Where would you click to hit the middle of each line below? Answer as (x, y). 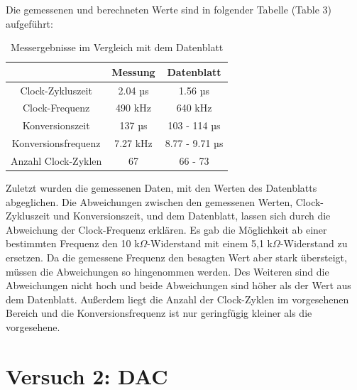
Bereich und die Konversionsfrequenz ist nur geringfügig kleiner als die (159, 313)
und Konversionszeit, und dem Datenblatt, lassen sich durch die (192, 216)
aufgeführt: (29, 23)
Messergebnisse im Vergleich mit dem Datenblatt (117, 47)
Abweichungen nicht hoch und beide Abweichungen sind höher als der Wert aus (178, 285)
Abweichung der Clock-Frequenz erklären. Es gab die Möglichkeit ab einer (166, 229)
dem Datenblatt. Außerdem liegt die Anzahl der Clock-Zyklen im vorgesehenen (177, 299)
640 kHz (194, 108)
